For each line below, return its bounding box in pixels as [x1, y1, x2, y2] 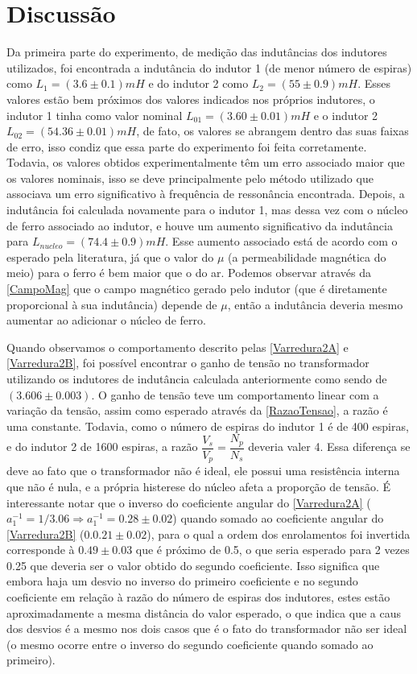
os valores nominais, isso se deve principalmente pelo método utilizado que [6, 169, 374, 186]
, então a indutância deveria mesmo [227, 296, 403, 312]
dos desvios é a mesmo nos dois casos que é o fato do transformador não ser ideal [6, 620, 407, 637]
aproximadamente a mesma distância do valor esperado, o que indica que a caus [6, 604, 401, 621]
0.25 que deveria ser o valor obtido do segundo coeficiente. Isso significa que [6, 556, 380, 573]
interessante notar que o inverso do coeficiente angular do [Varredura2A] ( [6, 494, 371, 511]
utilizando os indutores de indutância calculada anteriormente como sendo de [6, 370, 387, 387]
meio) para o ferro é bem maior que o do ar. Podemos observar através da [6, 264, 371, 281]
